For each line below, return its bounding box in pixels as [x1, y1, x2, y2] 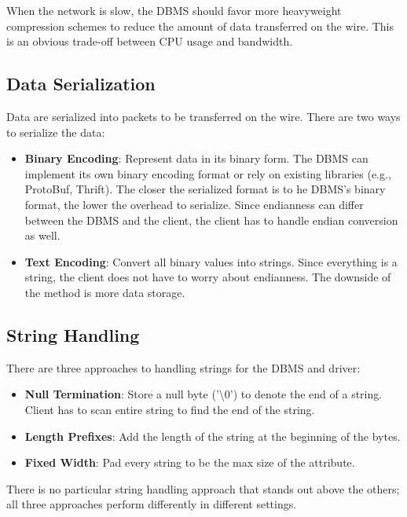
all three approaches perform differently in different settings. [6, 496, 297, 512]
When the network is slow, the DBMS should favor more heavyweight [6, 2, 342, 18]
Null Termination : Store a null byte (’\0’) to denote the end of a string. [24, 386, 383, 402]
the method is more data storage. [24, 284, 185, 300]
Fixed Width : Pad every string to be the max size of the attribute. [24, 454, 355, 471]
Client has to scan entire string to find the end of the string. [24, 401, 315, 417]
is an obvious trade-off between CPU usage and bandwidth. [6, 33, 293, 49]
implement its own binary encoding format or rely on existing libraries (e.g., [24, 165, 391, 181]
